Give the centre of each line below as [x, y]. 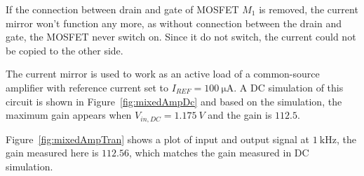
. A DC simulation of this [289, 87]
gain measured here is [52, 153]
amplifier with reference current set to [87, 87]
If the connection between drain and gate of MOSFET [122, 9]
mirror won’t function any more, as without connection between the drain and [174, 23]
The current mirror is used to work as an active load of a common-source [163, 74]
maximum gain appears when [69, 115]
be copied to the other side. [65, 50]
